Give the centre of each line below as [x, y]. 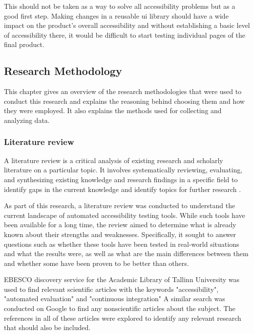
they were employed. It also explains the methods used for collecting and [113, 110]
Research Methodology [63, 71]
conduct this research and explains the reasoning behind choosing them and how [124, 101]
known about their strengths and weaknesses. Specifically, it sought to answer [120, 234]
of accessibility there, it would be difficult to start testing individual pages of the [125, 35]
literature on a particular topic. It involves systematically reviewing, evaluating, [123, 170]
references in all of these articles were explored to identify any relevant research [123, 318]
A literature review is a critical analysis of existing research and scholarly [114, 160]
